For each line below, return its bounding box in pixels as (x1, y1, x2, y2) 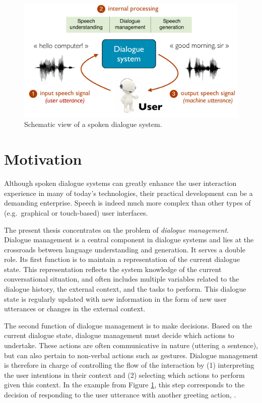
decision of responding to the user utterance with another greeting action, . (4, 389, 236, 400)
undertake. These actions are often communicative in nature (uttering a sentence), (4, 340, 258, 351)
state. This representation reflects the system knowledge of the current (4, 263, 222, 274)
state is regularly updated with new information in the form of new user (4, 293, 227, 304)
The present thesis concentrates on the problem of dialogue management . (4, 224, 229, 235)
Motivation (4, 149, 82, 169)
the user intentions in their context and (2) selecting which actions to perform (4, 369, 245, 380)
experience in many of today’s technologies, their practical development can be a (4, 187, 253, 198)
